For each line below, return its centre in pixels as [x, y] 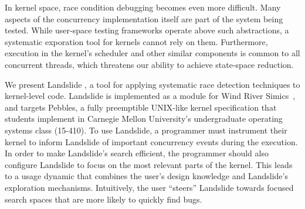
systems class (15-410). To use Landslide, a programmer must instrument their [146, 130]
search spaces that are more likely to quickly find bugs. [104, 199]
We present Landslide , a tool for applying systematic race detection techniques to [152, 84]
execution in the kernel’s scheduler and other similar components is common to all [152, 53]
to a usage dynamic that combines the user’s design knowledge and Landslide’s [146, 176]
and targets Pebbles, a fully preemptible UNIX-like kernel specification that [141, 107]
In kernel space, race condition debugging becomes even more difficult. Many [143, 7]
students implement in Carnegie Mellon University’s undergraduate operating [144, 119]
